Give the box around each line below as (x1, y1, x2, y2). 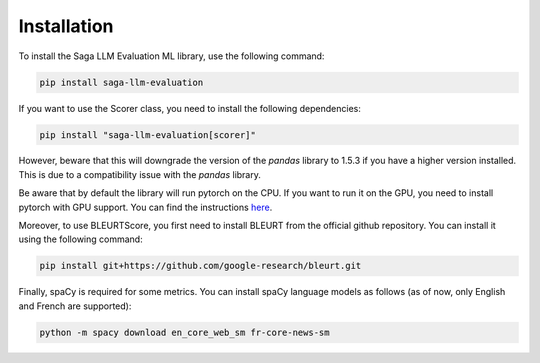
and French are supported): (18, 300, 132, 312)
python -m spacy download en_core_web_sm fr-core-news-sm (39, 326, 330, 338)
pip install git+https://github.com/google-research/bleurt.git (39, 260, 362, 272)
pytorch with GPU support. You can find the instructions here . (18, 201, 273, 213)
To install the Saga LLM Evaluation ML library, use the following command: (18, 50, 325, 62)
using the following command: (18, 233, 144, 245)
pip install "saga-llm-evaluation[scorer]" (39, 129, 257, 140)
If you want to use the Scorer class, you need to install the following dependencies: (18, 102, 362, 114)
